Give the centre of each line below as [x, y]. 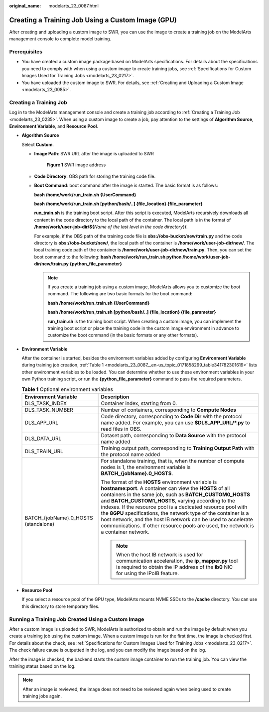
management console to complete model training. [60, 39]
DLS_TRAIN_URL [44, 452]
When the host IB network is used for [160, 555]
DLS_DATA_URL [43, 439]
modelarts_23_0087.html [74, 6]
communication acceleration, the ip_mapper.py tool [177, 561]
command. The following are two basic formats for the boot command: [120, 294]
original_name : [25, 6]
